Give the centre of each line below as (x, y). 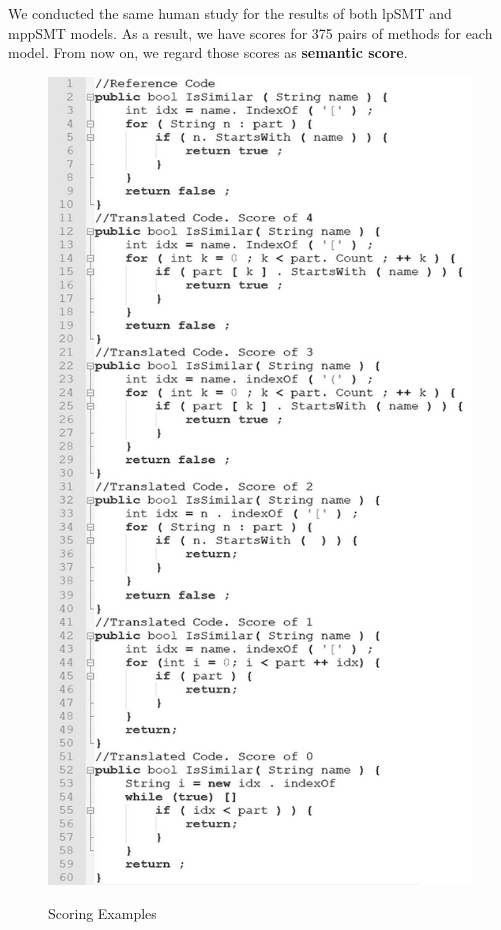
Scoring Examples (102, 912)
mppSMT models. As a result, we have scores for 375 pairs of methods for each (250, 32)
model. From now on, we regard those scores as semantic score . (208, 52)
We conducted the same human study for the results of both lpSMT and (230, 13)
